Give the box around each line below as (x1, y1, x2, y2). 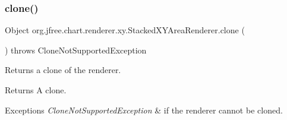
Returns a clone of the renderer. (5, 64, 121, 76)
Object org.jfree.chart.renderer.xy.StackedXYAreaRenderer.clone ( (5, 24, 245, 36)
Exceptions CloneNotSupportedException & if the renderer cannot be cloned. (5, 103, 283, 116)
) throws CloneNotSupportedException (5, 43, 147, 56)
